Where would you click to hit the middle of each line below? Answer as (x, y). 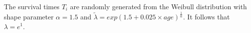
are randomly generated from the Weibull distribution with (158, 6)
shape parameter (29, 16)
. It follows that (207, 16)
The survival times (32, 6)
